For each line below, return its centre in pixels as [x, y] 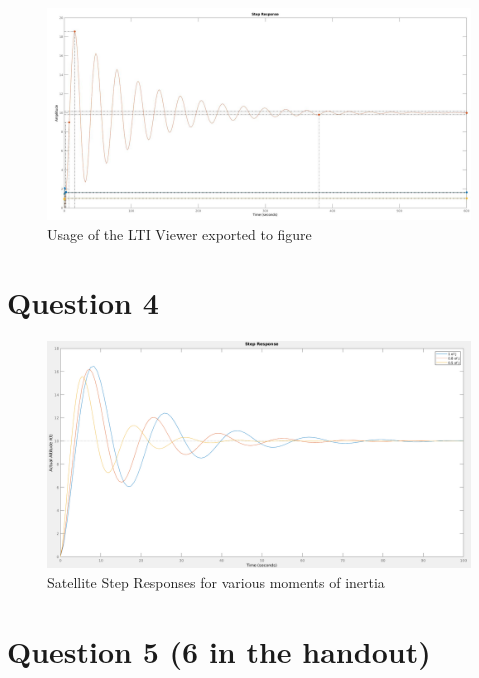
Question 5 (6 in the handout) [219, 650]
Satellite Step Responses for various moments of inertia [216, 581]
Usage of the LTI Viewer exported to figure [179, 233]
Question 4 [83, 302]
